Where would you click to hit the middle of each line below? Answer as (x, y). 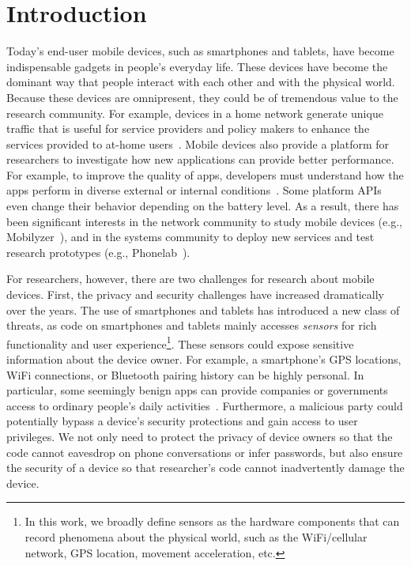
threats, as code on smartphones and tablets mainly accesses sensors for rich (192, 325)
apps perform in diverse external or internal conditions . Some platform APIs (194, 190)
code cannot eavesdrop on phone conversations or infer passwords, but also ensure (205, 452)
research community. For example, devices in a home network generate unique (195, 113)
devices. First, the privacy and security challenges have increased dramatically (195, 294)
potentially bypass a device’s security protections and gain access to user (182, 421)
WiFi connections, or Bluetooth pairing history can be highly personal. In (185, 374)
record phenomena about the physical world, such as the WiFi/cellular (196, 537)
